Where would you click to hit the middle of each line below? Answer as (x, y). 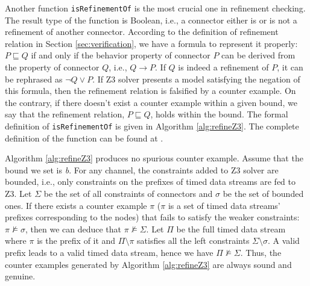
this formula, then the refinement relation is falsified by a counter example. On (150, 91)
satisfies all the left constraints (193, 241)
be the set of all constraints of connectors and (128, 194)
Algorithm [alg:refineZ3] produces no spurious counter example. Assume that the (154, 158)
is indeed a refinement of (223, 67)
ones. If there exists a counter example (76, 205)
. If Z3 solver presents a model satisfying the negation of (196, 79)
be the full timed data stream (231, 228)
